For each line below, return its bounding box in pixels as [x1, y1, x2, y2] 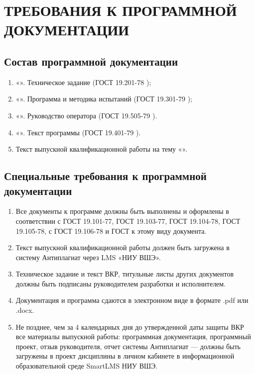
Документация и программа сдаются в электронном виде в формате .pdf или [15, 295, 249, 305]
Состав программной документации [4, 53, 178, 69]
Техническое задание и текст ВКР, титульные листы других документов [15, 269, 234, 279]
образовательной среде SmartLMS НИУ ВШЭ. [15, 361, 158, 371]
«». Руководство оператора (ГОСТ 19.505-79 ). [15, 110, 157, 120]
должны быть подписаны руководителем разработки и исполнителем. [15, 278, 226, 288]
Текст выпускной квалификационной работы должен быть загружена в [15, 242, 230, 253]
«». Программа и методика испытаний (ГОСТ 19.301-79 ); [15, 93, 192, 104]
